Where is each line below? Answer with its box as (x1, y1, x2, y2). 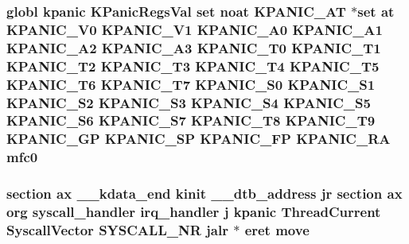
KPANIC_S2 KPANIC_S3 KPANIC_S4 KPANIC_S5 (6, 92, 371, 112)
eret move (244, 219, 310, 239)
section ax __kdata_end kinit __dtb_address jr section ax (6, 184, 403, 203)
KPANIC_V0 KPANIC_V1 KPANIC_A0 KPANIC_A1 (6, 19, 383, 39)
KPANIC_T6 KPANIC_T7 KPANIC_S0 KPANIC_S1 (6, 74, 376, 94)
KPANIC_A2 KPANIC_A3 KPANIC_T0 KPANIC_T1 (6, 37, 381, 57)
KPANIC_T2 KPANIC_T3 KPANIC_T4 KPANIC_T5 (6, 56, 380, 76)
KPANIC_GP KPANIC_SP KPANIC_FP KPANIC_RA (6, 129, 391, 149)
